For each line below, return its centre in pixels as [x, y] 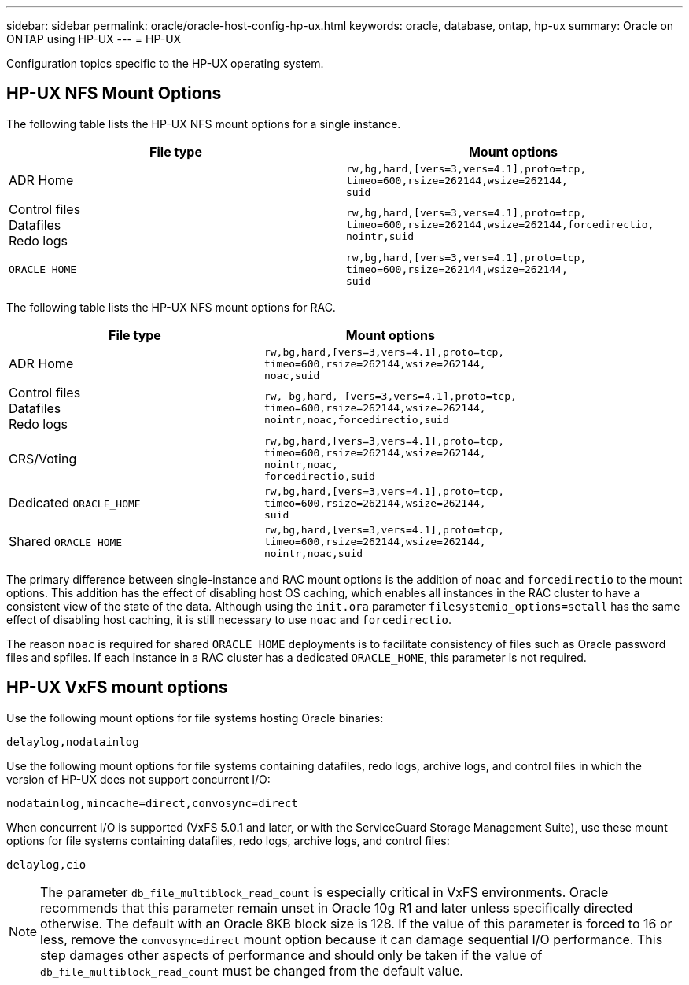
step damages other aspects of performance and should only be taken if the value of [291, 955]
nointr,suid [380, 237]
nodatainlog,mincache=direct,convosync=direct [152, 803]
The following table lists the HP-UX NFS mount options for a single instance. [204, 124]
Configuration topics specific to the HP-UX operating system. [165, 63]
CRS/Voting [43, 458]
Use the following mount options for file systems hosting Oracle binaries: [195, 718]
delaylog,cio [46, 864]
